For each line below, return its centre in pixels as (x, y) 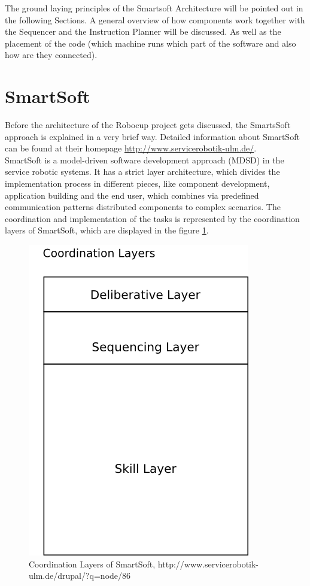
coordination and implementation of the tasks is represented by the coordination (152, 218)
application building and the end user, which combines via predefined (132, 195)
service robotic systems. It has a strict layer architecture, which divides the (142, 171)
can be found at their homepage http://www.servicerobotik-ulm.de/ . (131, 148)
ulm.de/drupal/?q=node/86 (80, 576)
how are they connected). (51, 55)
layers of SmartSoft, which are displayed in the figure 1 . (107, 230)
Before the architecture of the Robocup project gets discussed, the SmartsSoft (148, 125)
